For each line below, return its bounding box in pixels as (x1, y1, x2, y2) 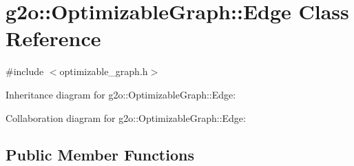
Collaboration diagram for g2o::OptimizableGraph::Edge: (6, 110, 246, 125)
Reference (6, 24, 101, 52)
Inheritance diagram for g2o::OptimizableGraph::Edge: (6, 87, 236, 101)
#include (6, 64, 44, 79)
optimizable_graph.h (59, 64, 148, 79)
